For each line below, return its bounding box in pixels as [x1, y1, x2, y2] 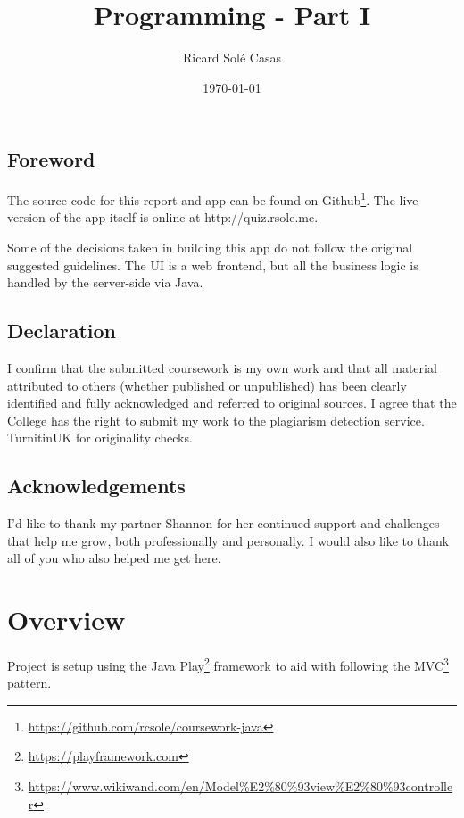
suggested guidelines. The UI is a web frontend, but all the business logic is [7, 255, 418, 274]
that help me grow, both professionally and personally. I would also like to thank [7, 531, 450, 549]
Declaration [7, 317, 117, 344]
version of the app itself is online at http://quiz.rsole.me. [7, 208, 319, 227]
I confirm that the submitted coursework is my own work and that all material [7, 358, 437, 376]
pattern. [7, 673, 52, 692]
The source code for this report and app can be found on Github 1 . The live [7, 188, 418, 209]
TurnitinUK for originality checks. [7, 428, 193, 447]
